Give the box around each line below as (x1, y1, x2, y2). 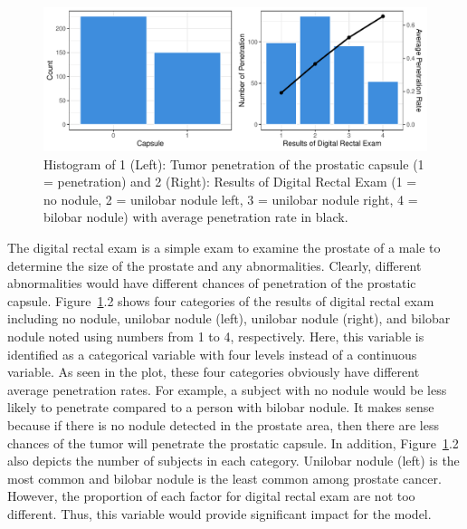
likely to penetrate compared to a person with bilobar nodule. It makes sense (7, 398, 434, 417)
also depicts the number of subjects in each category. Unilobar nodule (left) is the (7, 451, 460, 470)
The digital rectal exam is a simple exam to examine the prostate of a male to (7, 237, 441, 256)
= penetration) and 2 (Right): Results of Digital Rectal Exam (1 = (43, 172, 417, 191)
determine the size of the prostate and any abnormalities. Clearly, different (7, 255, 422, 274)
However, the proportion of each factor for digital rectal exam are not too (7, 486, 415, 505)
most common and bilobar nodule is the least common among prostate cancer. (7, 468, 442, 487)
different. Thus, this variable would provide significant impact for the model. (7, 504, 432, 523)
